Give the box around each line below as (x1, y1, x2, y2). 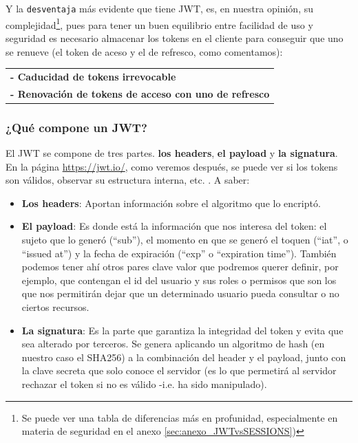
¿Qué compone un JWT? (6, 118, 147, 136)
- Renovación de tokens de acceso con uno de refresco (10, 86, 270, 100)
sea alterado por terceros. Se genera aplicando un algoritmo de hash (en (21, 336, 325, 351)
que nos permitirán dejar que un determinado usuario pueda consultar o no (21, 286, 339, 301)
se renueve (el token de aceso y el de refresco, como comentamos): (6, 44, 283, 58)
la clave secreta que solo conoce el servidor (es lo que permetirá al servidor (21, 363, 337, 378)
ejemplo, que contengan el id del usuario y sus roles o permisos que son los (21, 272, 337, 287)
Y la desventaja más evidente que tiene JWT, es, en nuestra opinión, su (6, 1, 313, 15)
